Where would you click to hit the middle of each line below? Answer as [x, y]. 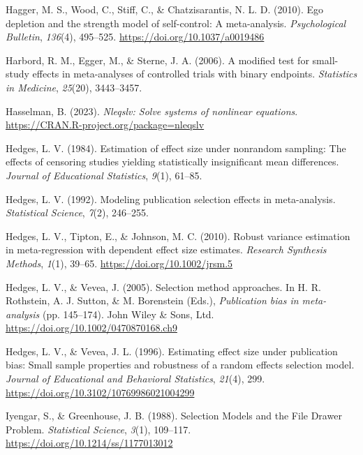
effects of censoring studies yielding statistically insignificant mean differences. [172, 162]
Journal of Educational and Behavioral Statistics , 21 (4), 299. [135, 379]
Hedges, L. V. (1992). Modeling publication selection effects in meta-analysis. [171, 199]
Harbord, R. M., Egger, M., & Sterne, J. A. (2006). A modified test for [157, 60]
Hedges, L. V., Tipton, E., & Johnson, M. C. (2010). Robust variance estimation [178, 236]
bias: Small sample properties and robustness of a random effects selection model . [180, 365]
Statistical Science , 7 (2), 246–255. [77, 212]
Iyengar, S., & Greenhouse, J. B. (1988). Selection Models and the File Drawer [174, 416]
